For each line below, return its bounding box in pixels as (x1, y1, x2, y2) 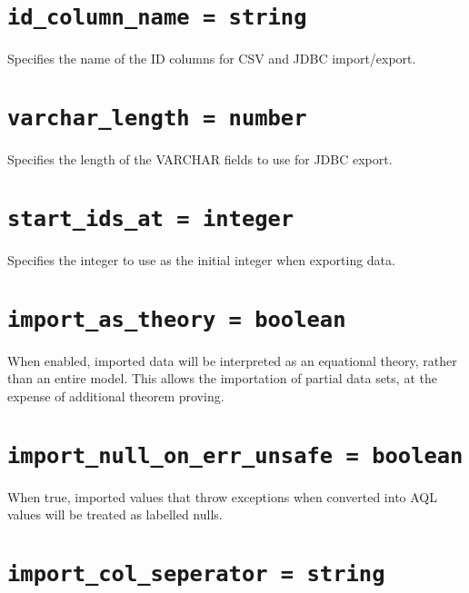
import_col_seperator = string (7, 561, 385, 588)
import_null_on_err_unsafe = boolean (7, 442, 464, 469)
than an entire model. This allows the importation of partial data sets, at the (7, 369, 437, 388)
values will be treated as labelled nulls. (7, 505, 223, 524)
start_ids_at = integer (7, 205, 294, 232)
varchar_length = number (7, 105, 307, 132)
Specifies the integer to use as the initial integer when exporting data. (7, 250, 395, 269)
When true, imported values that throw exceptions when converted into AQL (7, 487, 438, 506)
